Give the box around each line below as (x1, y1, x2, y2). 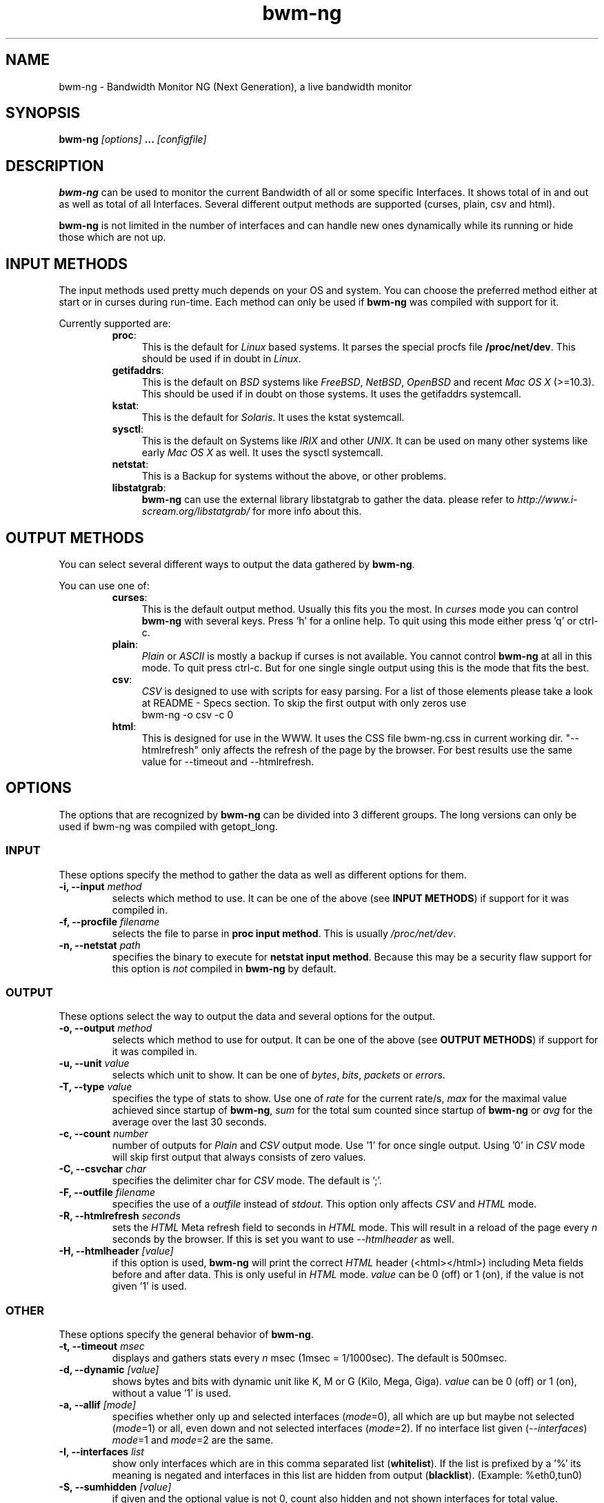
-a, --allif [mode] (59, 1399, 137, 1411)
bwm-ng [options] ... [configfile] (59, 133, 207, 146)
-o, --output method (59, 1022, 152, 1034)
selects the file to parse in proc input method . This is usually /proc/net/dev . (112, 927, 456, 939)
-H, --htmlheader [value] (59, 1245, 174, 1257)
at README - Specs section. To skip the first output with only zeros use (141, 696, 467, 709)
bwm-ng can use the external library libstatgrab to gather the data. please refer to (141, 493, 515, 506)
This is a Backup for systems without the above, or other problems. (141, 470, 447, 482)
